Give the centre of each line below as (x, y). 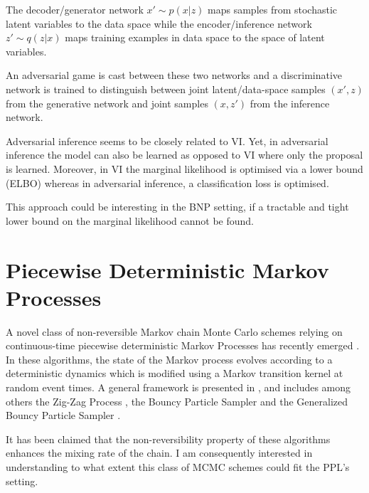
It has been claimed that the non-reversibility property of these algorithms (168, 439)
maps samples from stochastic (273, 9)
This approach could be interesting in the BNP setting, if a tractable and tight (177, 207)
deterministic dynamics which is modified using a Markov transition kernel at (175, 373)
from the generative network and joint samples (107, 103)
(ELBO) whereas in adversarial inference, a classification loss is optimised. (167, 182)
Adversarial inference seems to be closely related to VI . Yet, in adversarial (167, 141)
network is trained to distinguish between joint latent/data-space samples (166, 89)
